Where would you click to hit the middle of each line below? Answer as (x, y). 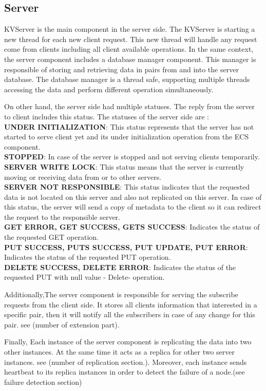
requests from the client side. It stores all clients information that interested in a (131, 304)
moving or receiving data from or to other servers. (83, 177)
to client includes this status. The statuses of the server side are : (107, 116)
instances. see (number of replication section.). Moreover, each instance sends (126, 362)
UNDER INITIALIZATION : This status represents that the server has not (129, 126)
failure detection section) (43, 382)
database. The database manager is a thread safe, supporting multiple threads (127, 79)
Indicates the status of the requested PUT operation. (88, 257)
